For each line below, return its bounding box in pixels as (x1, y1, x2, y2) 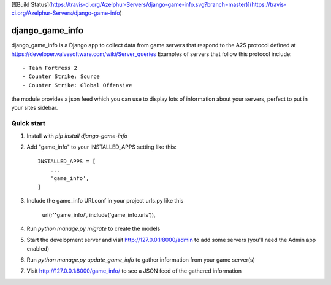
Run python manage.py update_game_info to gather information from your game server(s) (26, 256, 256, 264)
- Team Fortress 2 (22, 64, 78, 72)
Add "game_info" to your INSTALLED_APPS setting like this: (26, 143, 177, 150)
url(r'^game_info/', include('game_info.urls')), (42, 211, 156, 218)
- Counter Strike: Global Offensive (22, 82, 132, 88)
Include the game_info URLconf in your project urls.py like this (26, 197, 184, 205)
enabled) (26, 244, 50, 252)
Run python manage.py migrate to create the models (26, 225, 161, 232)
